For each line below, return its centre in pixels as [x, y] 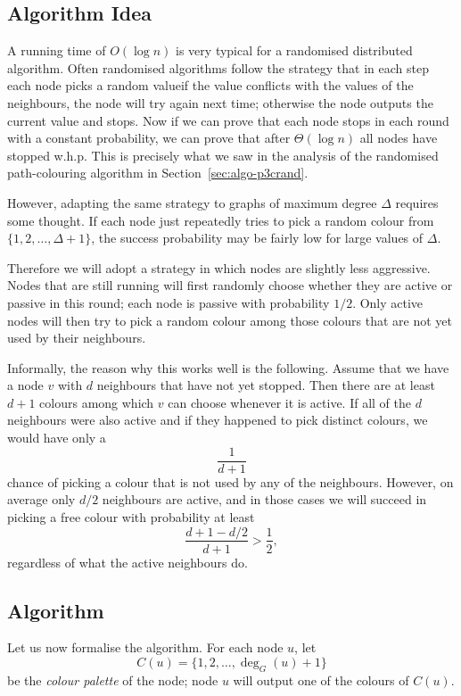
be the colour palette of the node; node [113, 679]
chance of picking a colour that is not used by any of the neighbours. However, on [230, 481]
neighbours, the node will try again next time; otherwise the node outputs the [220, 102]
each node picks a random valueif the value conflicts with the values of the [210, 85]
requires [417, 202]
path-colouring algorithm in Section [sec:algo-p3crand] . [158, 173]
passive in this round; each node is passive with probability [169, 302]
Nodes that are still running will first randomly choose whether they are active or [230, 285]
